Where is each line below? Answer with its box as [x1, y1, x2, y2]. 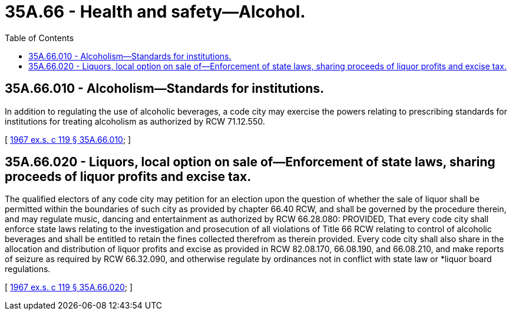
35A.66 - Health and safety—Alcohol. [5, 2, 306, 22]
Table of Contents [5, 32, 74, 43]
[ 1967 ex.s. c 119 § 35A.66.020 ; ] [5, 282, 133, 293]
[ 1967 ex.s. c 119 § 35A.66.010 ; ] [5, 134, 131, 145]
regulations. [5, 264, 51, 274]
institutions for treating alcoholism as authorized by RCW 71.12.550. [5, 116, 265, 126]
